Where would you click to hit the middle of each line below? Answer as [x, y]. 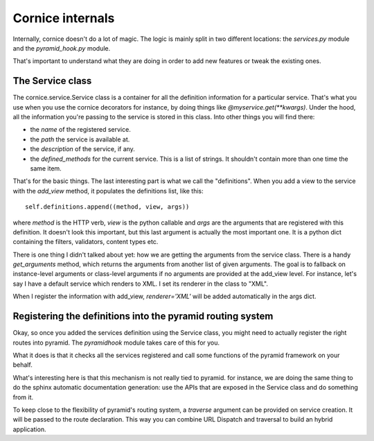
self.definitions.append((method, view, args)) [107, 207]
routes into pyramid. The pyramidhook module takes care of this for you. [116, 343]
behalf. [23, 365]
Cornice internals [64, 18]
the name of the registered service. [80, 130]
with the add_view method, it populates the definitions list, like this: [108, 191]
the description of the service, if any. [82, 149]
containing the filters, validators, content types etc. [86, 242]
